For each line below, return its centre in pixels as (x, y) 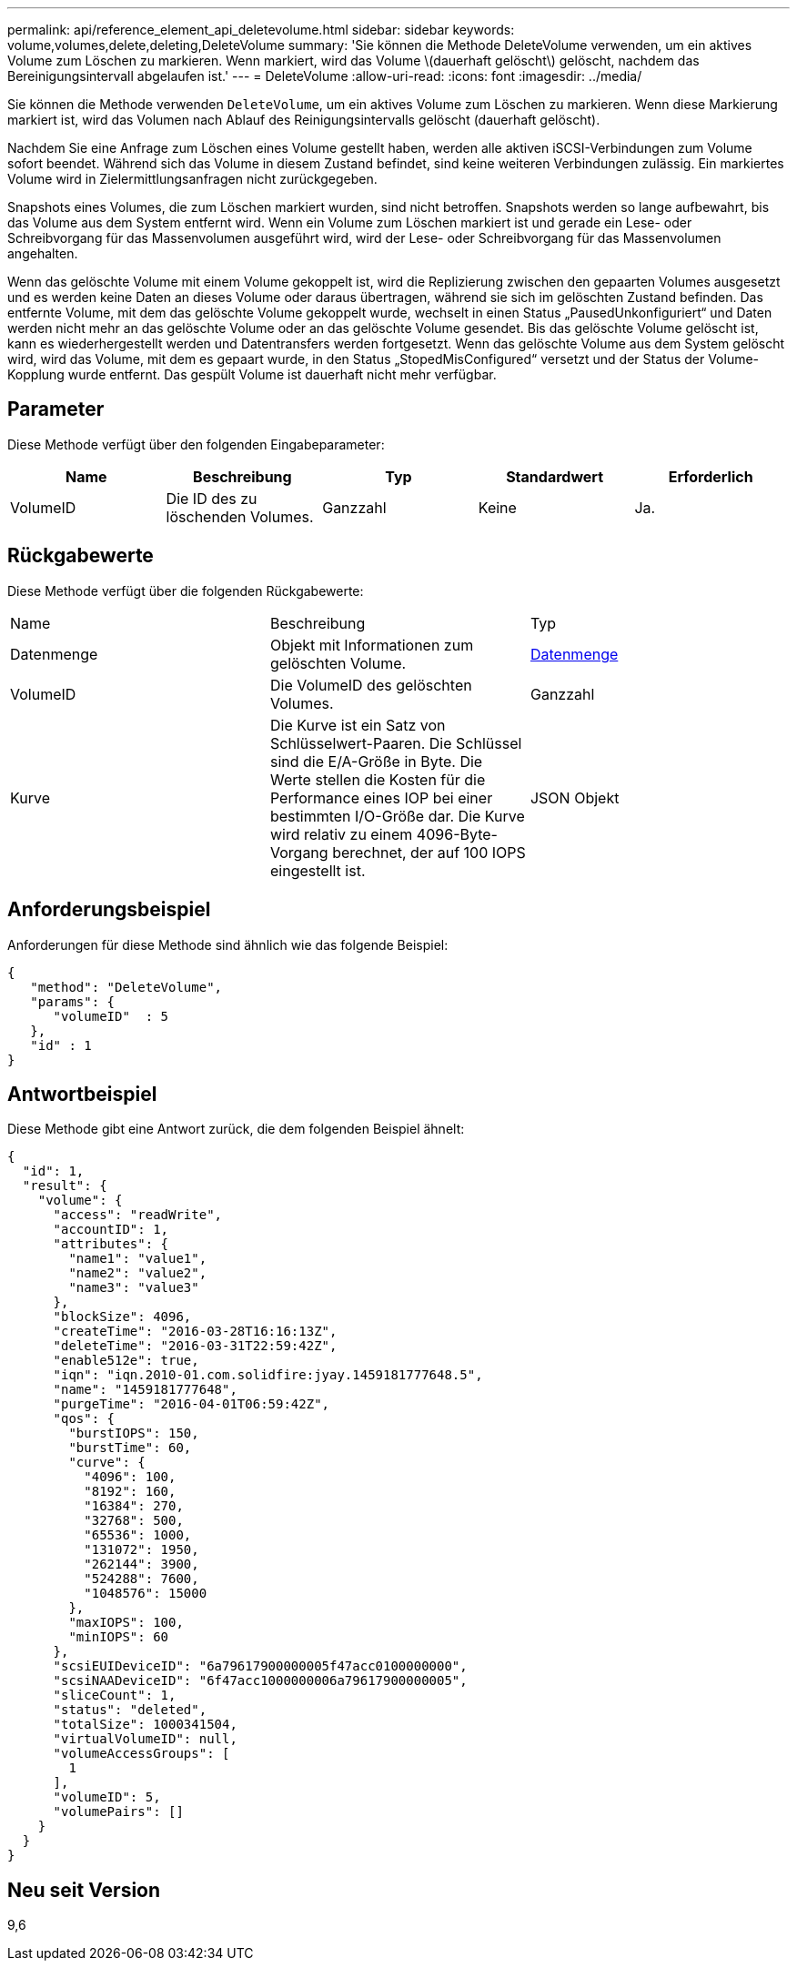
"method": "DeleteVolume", (126, 987)
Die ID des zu (212, 498)
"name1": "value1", (138, 1259)
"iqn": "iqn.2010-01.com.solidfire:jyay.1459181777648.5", (268, 1375)
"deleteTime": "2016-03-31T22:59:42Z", (195, 1346)
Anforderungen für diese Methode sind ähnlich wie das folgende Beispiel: (228, 944)
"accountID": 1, (111, 1230)
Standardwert (555, 476)
